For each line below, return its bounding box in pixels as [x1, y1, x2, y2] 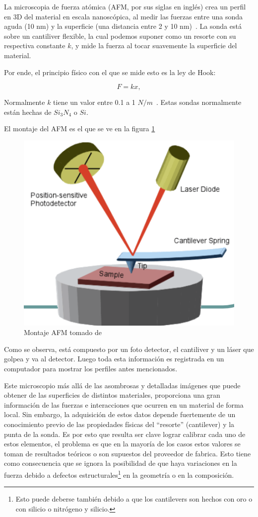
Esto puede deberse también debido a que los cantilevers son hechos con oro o [15, 494, 253, 504]
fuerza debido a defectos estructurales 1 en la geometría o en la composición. [4, 468, 234, 480]
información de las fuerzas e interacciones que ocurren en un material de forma [4, 399, 244, 410]
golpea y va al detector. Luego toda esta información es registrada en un [4, 353, 224, 364]
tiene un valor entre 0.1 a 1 [53, 97, 135, 107]
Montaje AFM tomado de [24, 327, 102, 338]
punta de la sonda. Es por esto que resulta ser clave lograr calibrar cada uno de [4, 429, 246, 439]
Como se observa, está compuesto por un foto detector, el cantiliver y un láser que [4, 344, 254, 354]
